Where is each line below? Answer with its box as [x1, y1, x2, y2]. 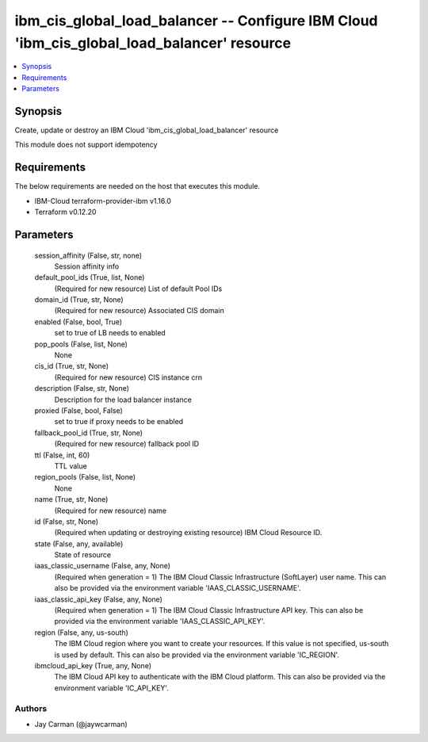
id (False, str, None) [34, 516, 99, 526]
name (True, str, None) [34, 495, 109, 504]
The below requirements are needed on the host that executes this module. [14, 182, 261, 191]
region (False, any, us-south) [34, 627, 128, 637]
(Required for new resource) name [54, 506, 166, 515]
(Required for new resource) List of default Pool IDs [54, 284, 223, 293]
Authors [14, 702, 48, 713]
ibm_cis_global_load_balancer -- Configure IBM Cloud [14, 12, 378, 29]
